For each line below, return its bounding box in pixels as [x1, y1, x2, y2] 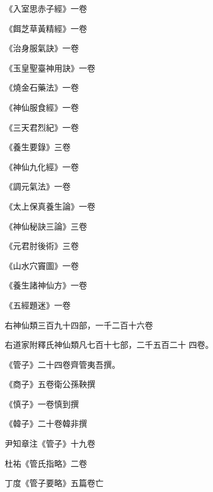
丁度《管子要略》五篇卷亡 [5, 477, 104, 489]
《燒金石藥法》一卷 [5, 81, 79, 94]
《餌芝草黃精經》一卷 [5, 22, 87, 34]
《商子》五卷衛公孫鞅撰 [5, 378, 95, 390]
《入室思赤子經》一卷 [5, 2, 87, 14]
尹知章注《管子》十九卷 [5, 437, 95, 450]
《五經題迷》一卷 [5, 298, 71, 311]
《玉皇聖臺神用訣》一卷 [5, 61, 95, 74]
